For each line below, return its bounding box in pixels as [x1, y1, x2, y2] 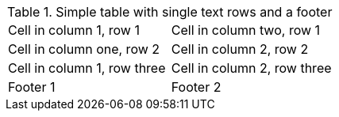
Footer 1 [8, 79, 56, 95]
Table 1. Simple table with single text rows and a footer [7, 4, 333, 20]
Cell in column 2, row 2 [171, 41, 309, 57]
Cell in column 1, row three [8, 60, 166, 76]
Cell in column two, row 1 [171, 22, 321, 38]
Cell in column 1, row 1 [8, 22, 140, 38]
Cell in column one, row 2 [8, 41, 160, 57]
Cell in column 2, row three [171, 60, 332, 76]
